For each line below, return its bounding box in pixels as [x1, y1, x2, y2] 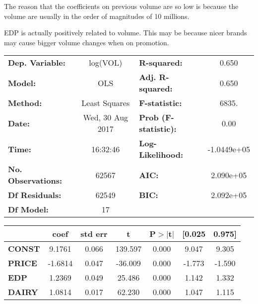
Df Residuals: [8, 189, 62, 201]
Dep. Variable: [8, 57, 65, 69]
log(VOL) [89, 57, 123, 69]
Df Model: [8, 203, 49, 215]
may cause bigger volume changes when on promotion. [4, 37, 169, 47]
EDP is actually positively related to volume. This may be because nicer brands [4, 27, 247, 38]
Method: [8, 97, 42, 109]
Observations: [8, 175, 63, 187]
